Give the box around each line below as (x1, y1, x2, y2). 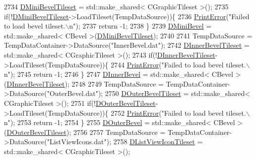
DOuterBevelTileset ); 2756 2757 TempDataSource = (6, 127, 166, 137)
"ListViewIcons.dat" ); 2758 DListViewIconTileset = (46, 136, 203, 147)
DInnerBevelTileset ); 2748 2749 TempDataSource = (6, 78, 164, 89)
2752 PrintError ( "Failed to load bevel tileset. (110, 107, 246, 118)
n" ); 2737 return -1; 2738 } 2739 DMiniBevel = (69, 21, 212, 31)
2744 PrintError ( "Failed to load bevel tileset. (110, 59, 246, 69)
